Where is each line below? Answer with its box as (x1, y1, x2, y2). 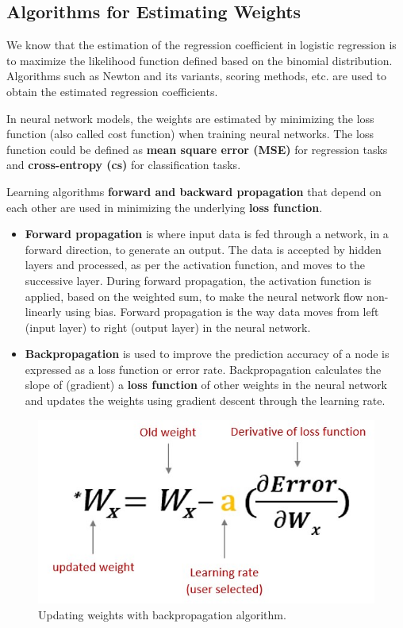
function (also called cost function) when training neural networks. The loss (6, 125, 374, 142)
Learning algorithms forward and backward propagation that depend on (6, 183, 382, 199)
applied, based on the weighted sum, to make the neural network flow (25, 287, 363, 304)
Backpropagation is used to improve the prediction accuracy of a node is (25, 345, 390, 362)
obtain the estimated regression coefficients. (6, 83, 218, 99)
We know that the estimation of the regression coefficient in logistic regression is (6, 37, 397, 53)
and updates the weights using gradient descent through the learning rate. (25, 392, 386, 409)
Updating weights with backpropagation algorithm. (38, 606, 286, 622)
